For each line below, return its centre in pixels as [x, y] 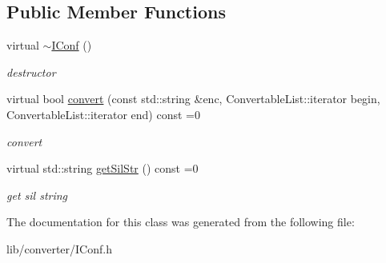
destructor [31, 72]
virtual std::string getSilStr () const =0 [103, 168]
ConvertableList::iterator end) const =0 [103, 114]
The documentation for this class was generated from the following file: [181, 222]
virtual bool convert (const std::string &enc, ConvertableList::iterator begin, [193, 99]
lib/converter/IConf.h [59, 248]
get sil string [37, 195]
